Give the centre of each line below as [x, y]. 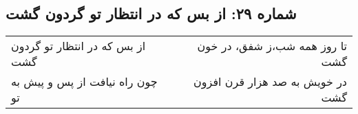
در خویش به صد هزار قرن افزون [270, 82]
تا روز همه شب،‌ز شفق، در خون [272, 46]
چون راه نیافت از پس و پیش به [84, 82]
